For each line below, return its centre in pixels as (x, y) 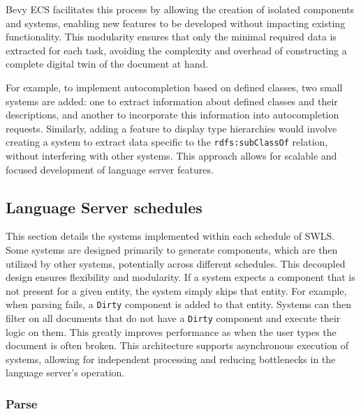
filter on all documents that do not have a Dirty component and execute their (173, 318)
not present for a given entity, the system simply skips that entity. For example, (176, 290)
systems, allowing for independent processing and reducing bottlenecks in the (171, 359)
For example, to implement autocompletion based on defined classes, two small (174, 87)
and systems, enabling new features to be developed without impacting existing (176, 23)
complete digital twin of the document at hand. (107, 64)
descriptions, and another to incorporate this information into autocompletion (172, 115)
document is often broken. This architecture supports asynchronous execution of (177, 345)
